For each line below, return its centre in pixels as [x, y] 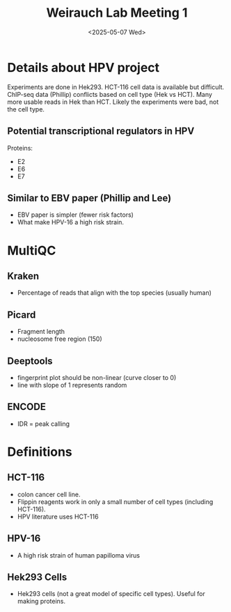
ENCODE [27, 407]
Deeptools [30, 361]
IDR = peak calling [43, 424]
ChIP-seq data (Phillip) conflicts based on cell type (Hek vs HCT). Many [110, 94]
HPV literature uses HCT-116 [58, 517]
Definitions [40, 452]
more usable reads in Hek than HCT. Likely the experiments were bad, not [113, 102]
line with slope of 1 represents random [72, 385]
